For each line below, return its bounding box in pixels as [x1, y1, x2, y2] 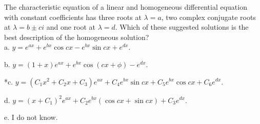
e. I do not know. [4, 112, 58, 122]
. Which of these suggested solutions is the [115, 22, 249, 32]
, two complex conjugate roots [161, 11, 256, 22]
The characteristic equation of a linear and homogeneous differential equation [4, 2, 247, 12]
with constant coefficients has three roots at [4, 11, 142, 22]
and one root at [46, 22, 95, 32]
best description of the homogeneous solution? [4, 31, 149, 42]
